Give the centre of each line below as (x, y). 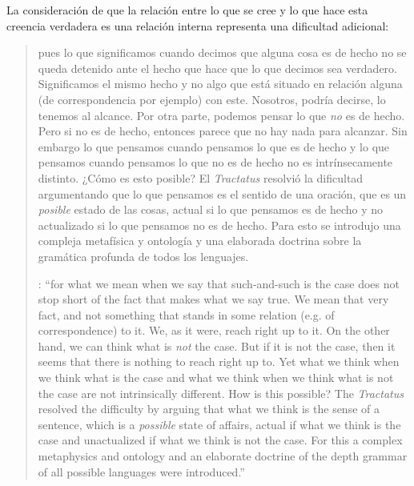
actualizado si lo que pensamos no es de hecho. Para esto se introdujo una (219, 225)
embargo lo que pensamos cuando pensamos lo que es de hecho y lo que (214, 146)
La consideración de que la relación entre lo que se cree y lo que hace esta (187, 10)
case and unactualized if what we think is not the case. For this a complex (220, 440)
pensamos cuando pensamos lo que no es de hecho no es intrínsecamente (215, 162)
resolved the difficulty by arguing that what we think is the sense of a (209, 409)
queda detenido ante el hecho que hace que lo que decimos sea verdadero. (217, 68)
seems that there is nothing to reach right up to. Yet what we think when (219, 361)
